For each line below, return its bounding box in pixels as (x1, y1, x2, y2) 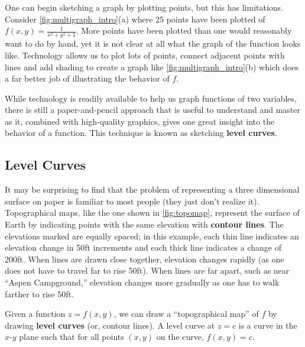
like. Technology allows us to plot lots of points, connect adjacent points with (5, 48, 285, 61)
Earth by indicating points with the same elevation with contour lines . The (5, 218, 284, 231)
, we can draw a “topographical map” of (113, 307, 259, 320)
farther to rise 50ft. (5, 287, 74, 300)
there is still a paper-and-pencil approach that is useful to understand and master (5, 103, 301, 116)
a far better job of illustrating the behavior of (5, 72, 170, 85)
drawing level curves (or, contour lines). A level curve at (5, 319, 215, 331)
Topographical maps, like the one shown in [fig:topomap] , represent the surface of (5, 206, 300, 219)
